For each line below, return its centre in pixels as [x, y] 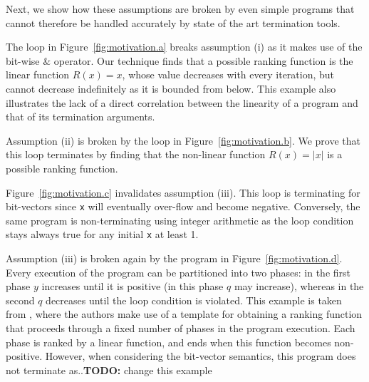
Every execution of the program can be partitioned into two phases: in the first [178, 272]
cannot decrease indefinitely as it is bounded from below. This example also [171, 88]
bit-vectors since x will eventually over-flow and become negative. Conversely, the [183, 206]
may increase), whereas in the [299, 286]
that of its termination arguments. [80, 117]
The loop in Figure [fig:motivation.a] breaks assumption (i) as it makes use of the [184, 47]
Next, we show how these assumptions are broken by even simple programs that [180, 9]
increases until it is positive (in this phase [132, 286]
